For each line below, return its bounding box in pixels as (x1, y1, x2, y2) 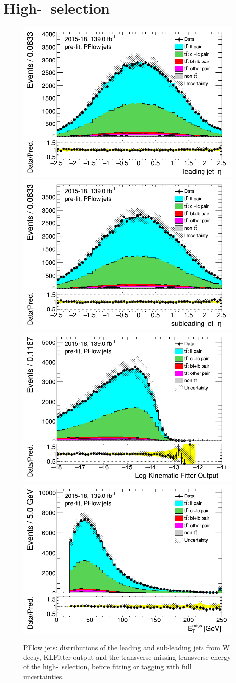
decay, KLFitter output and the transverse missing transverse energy (23, 652, 231, 662)
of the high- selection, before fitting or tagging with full (23, 661, 192, 672)
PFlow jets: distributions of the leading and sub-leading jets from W (23, 642, 230, 652)
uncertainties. (23, 671, 64, 681)
